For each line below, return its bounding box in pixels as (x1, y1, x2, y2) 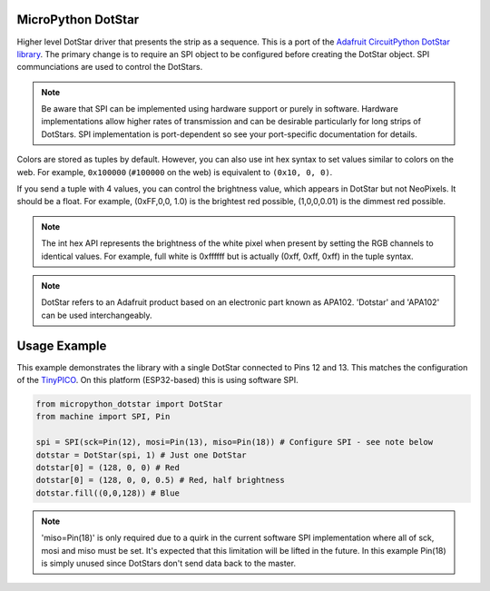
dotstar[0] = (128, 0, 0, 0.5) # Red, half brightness (35, 475, 285, 486)
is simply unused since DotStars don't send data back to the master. (41, 557, 297, 568)
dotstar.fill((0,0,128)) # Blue (35, 488, 181, 498)
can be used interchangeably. (41, 310, 152, 320)
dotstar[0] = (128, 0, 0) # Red (35, 463, 181, 472)
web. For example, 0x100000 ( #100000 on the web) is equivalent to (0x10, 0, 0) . (16, 166, 333, 177)
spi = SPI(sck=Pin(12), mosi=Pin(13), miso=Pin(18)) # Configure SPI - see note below (35, 437, 434, 448)
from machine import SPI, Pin (35, 411, 171, 422)
